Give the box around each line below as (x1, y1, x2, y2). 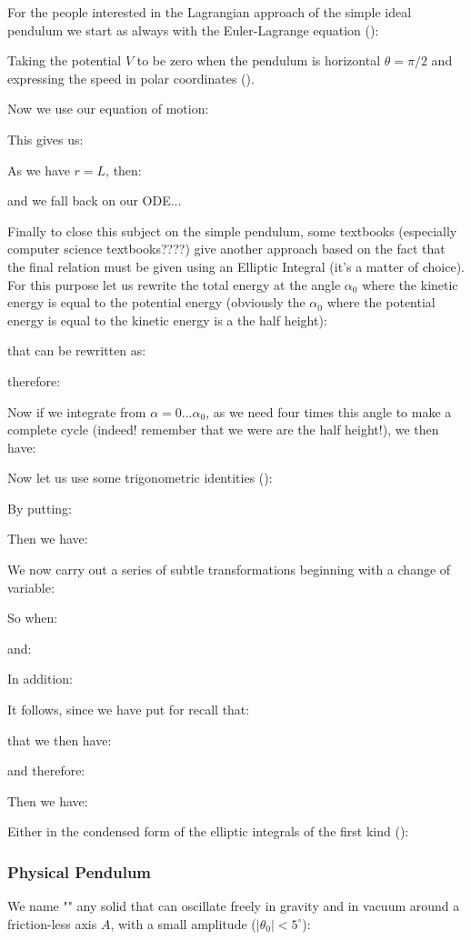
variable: (7, 577, 55, 596)
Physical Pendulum (7, 860, 152, 883)
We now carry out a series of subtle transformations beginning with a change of (7, 560, 451, 579)
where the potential (326, 293, 436, 312)
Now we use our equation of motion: (7, 99, 209, 118)
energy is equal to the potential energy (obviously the (7, 293, 306, 312)
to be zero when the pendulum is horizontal (136, 51, 381, 70)
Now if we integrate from (7, 402, 146, 421)
